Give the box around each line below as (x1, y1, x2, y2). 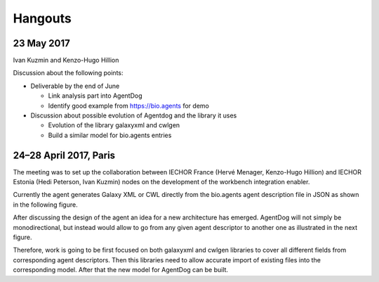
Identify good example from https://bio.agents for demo (48, 101, 210, 110)
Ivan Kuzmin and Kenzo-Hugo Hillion (13, 56, 119, 65)
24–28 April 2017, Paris (13, 149, 116, 161)
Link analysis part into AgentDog (48, 91, 142, 100)
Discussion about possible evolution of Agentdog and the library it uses (30, 111, 237, 120)
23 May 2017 (13, 37, 70, 49)
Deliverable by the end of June (30, 82, 120, 90)
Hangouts (13, 11, 72, 26)
